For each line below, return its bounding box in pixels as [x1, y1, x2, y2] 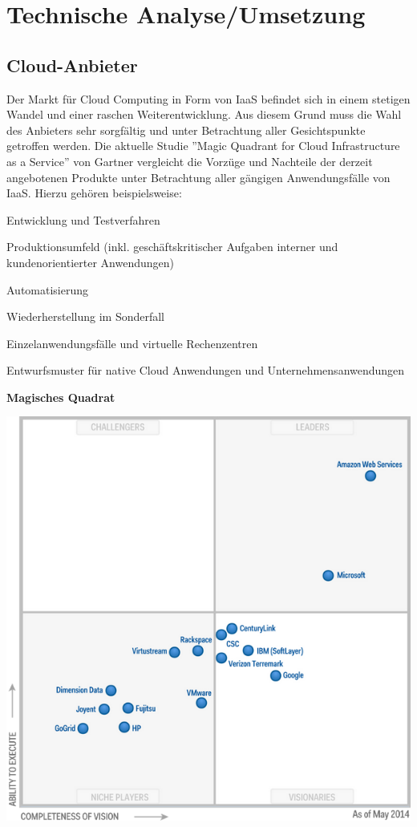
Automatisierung [6, 281, 89, 298]
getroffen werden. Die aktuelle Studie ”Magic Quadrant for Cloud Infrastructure [6, 137, 400, 154]
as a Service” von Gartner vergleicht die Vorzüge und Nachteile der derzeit [6, 152, 373, 169]
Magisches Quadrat [6, 388, 115, 405]
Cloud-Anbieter [6, 52, 138, 77]
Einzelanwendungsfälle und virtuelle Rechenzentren [6, 334, 258, 351]
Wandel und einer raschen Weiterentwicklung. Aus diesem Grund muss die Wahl [6, 106, 402, 123]
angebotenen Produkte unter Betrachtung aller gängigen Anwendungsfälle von [6, 168, 391, 185]
